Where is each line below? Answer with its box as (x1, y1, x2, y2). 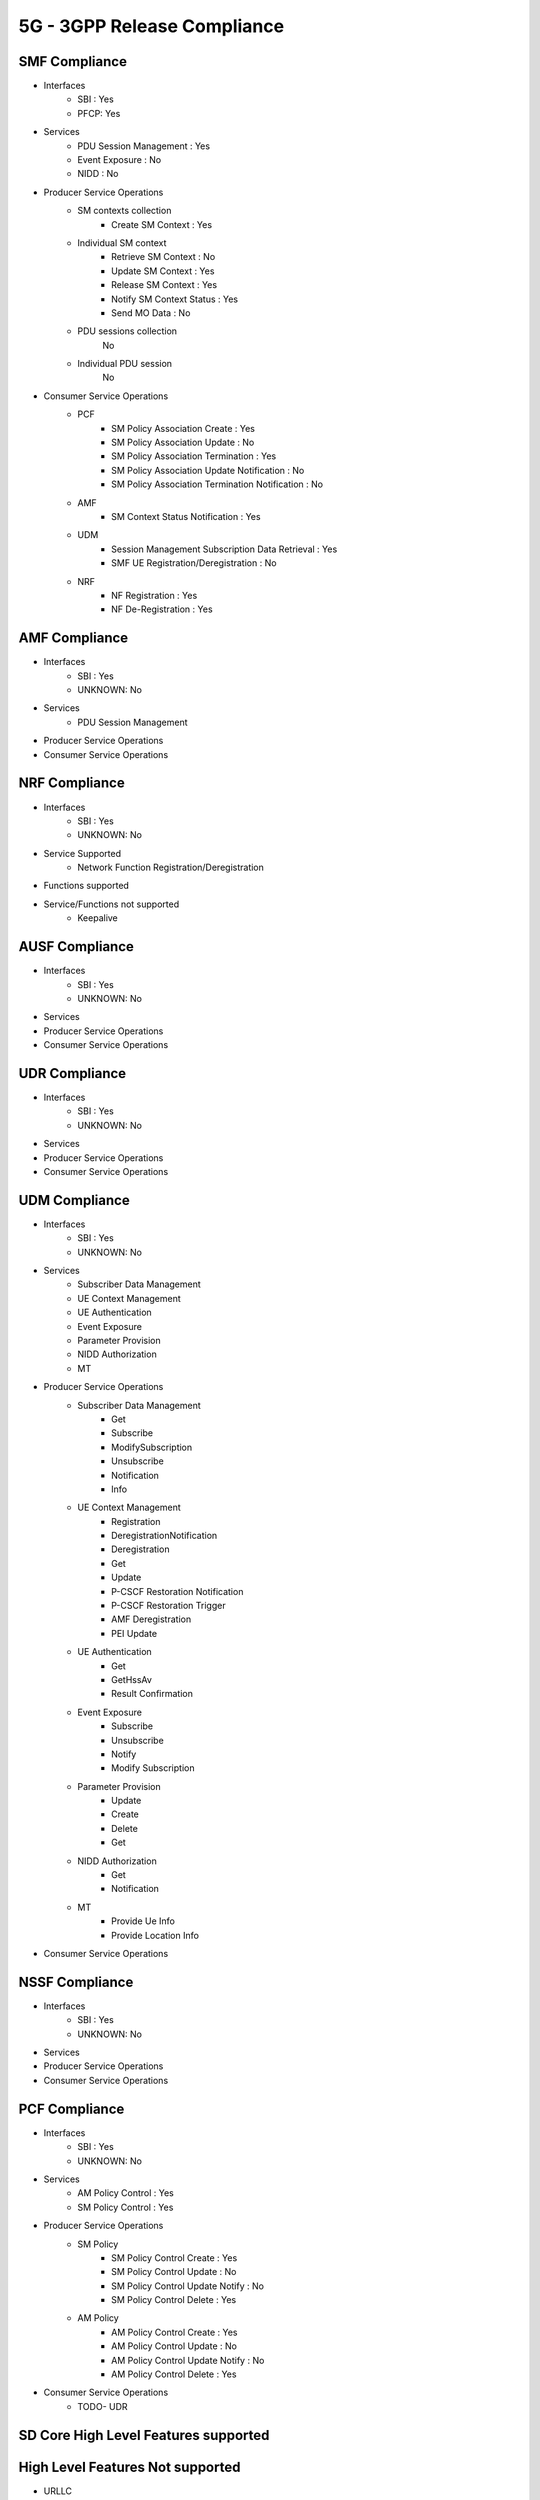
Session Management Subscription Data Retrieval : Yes (111, 543, 338, 555)
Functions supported (43, 880, 130, 892)
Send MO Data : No (111, 306, 191, 319)
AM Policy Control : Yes (77, 2187, 174, 2199)
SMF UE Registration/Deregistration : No (111, 557, 277, 569)
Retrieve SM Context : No (111, 251, 216, 263)
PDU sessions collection (77, 325, 178, 337)
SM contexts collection (77, 205, 172, 217)
